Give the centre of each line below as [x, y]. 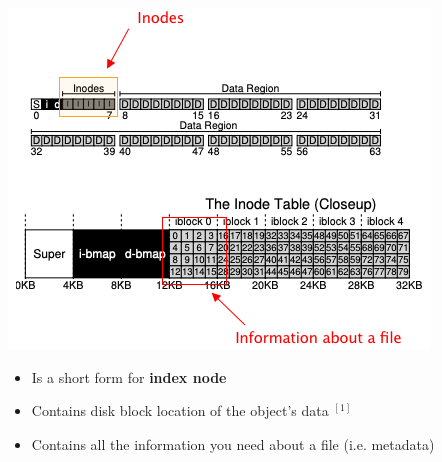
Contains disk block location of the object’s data [180, 410]
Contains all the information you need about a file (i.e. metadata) [233, 443]
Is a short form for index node [129, 376]
